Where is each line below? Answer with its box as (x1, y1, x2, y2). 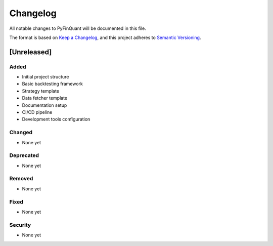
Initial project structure (22, 74, 69, 80)
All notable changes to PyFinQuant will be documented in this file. (9, 25, 146, 31)
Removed (9, 175, 33, 182)
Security (9, 221, 31, 228)
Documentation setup (22, 102, 67, 108)
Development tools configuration (22, 116, 90, 122)
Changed (9, 129, 33, 136)
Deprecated (9, 152, 39, 159)
